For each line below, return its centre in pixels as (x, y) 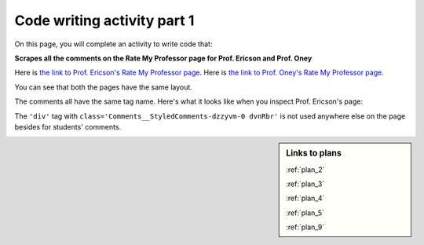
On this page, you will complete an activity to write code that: (113, 44)
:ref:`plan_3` (305, 184)
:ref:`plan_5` (305, 213)
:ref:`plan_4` (305, 198)
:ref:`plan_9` (305, 227)
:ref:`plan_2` (305, 170)
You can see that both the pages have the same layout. (103, 87)
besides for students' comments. (68, 126)
